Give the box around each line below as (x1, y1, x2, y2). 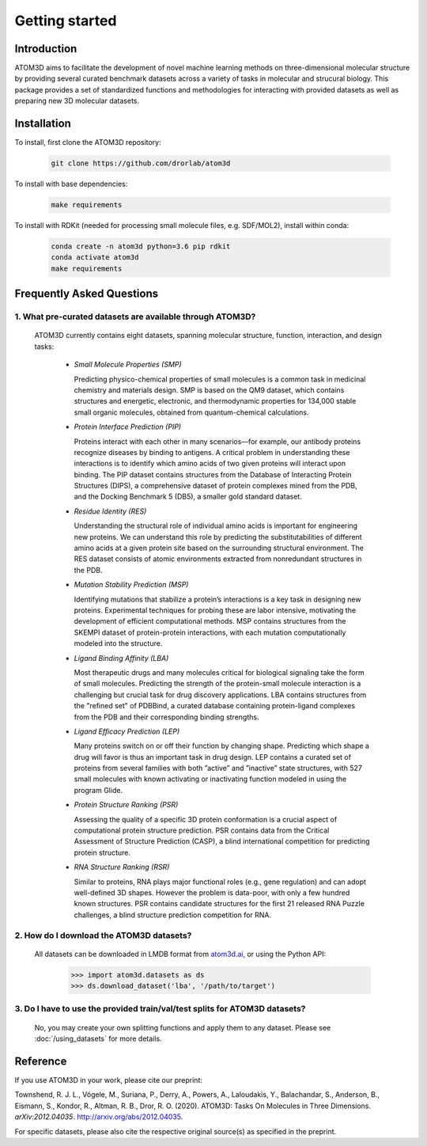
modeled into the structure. (74, 639, 163, 648)
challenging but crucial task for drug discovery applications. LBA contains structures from (74, 689, 367, 700)
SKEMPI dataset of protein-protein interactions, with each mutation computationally (74, 628, 346, 637)
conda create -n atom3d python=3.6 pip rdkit (51, 242, 231, 251)
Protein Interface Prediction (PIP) (74, 422, 182, 431)
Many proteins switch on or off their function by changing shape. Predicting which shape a (74, 741, 369, 751)
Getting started (14, 12, 117, 29)
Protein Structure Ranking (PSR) (74, 800, 179, 810)
